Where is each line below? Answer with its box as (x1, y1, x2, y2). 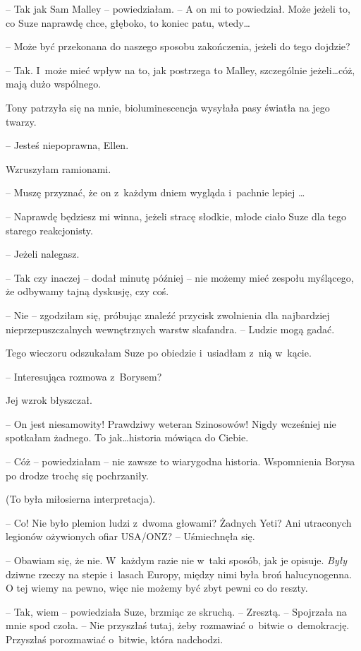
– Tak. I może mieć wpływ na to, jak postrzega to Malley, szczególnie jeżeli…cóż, (6, 62, 355, 77)
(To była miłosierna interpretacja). (6, 491, 156, 506)
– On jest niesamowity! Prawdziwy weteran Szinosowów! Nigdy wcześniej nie (6, 416, 336, 431)
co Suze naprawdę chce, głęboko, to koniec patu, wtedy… (6, 15, 250, 30)
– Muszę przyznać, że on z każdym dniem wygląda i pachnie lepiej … (6, 185, 305, 200)
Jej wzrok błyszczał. (6, 393, 92, 407)
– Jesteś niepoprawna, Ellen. (6, 138, 129, 153)
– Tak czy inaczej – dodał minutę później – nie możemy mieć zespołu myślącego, (6, 270, 354, 285)
